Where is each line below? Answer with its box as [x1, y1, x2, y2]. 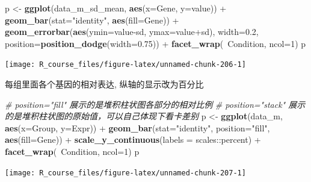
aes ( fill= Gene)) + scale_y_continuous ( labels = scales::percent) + [5, 133, 261, 146]
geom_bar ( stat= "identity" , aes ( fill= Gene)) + [5, 13, 179, 26]
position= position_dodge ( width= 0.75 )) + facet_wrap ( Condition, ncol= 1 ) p [5, 37, 306, 49]
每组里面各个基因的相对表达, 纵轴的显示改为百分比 [5, 78, 204, 90]
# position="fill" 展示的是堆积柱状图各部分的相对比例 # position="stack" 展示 [5, 98, 306, 110]
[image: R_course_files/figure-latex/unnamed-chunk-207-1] [5, 168, 246, 177]
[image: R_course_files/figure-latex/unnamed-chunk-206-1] [5, 60, 246, 69]
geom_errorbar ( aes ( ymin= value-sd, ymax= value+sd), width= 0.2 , [5, 25, 259, 38]
